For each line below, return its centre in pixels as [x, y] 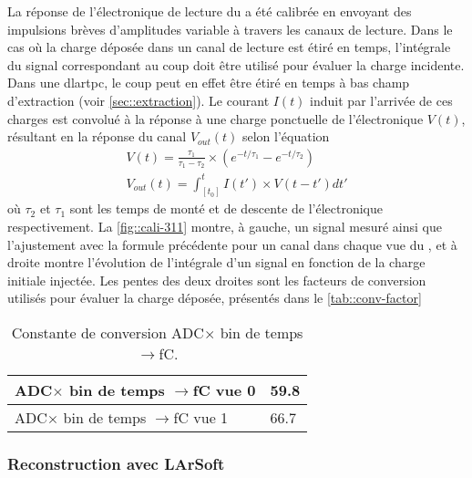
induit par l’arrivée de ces [381, 100]
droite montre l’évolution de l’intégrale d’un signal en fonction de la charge [216, 262]
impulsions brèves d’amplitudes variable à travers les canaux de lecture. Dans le [230, 29]
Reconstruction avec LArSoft [116, 463]
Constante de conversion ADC [108, 332]
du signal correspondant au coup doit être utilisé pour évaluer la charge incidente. [236, 64]
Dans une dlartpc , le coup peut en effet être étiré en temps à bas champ [209, 83]
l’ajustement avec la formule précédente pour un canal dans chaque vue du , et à [232, 244]
